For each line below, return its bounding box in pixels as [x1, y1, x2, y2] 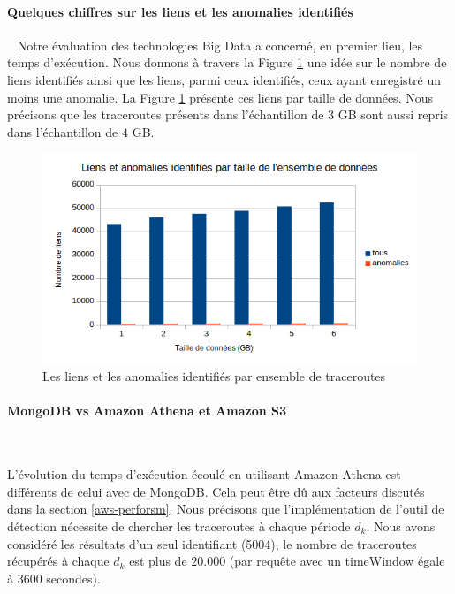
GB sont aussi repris [337, 105, 449, 124]
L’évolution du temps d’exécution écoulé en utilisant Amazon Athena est [7, 465, 401, 484]
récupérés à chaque [7, 552, 110, 570]
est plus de [129, 552, 187, 570]
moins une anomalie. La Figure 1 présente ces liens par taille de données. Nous [7, 88, 433, 106]
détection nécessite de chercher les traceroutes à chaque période [7, 516, 351, 535]
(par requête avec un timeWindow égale [229, 552, 445, 570]
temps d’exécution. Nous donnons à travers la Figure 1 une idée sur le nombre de [7, 53, 447, 72]
